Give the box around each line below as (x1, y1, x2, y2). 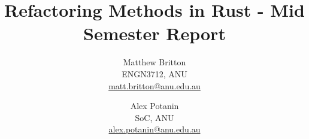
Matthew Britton (123, 56, 186, 68)
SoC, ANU (135, 111, 174, 123)
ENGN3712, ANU (122, 67, 187, 80)
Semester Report (83, 21, 226, 46)
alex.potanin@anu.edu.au (108, 123, 201, 135)
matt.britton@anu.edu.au (108, 79, 201, 92)
